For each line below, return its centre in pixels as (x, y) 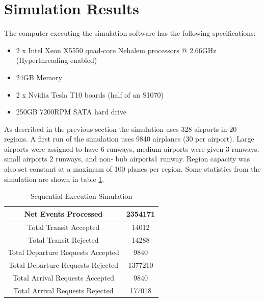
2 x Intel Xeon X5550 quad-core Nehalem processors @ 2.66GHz (116, 50)
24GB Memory (39, 77)
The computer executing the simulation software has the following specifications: (130, 33)
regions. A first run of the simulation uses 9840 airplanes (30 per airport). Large (129, 139)
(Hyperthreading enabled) (57, 60)
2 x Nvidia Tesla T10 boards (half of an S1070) (90, 94)
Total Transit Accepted (63, 227)
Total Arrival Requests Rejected (63, 290)
